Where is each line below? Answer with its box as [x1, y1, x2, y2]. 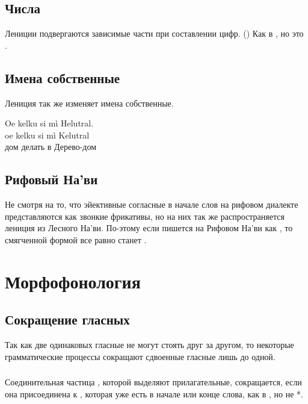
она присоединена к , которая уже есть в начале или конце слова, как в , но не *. [5, 387, 303, 400]
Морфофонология [5, 269, 141, 293]
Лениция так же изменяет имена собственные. [5, 96, 174, 109]
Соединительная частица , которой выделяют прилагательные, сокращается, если [5, 376, 302, 388]
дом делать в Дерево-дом [5, 140, 97, 153]
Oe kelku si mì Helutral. [5, 117, 94, 129]
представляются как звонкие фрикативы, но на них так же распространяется [5, 210, 285, 222]
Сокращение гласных [5, 310, 130, 329]
